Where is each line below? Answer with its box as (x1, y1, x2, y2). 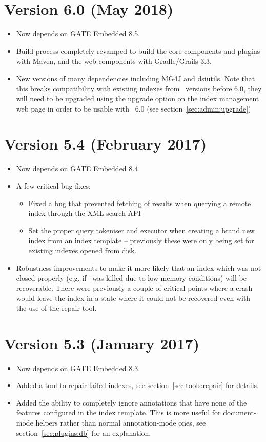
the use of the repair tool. (16, 302, 97, 313)
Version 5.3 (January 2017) (4, 333, 200, 354)
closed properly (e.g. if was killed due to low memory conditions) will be (16, 272, 247, 283)
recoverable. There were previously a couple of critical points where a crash (16, 282, 253, 293)
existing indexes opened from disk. (28, 245, 137, 255)
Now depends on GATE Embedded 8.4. (16, 163, 140, 174)
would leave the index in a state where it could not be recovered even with (16, 292, 251, 303)
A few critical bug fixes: (16, 180, 91, 191)
